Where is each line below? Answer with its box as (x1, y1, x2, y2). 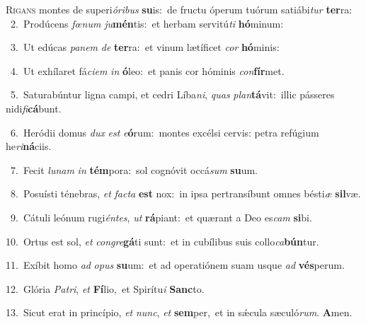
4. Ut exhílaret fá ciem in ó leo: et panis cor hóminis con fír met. (10, 63, 285, 78)
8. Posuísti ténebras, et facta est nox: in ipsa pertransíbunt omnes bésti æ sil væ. (10, 186, 361, 201)
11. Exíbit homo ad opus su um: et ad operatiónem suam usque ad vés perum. (6, 258, 345, 272)
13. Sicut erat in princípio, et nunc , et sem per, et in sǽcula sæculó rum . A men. (6, 305, 353, 320)
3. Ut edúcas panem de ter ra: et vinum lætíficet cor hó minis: (10, 40, 280, 54)
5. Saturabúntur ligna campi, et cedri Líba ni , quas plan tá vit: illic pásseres (10, 87, 335, 102)
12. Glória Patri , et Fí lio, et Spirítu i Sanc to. (6, 281, 205, 296)
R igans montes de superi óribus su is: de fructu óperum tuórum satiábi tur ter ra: (6, 2, 353, 16)
